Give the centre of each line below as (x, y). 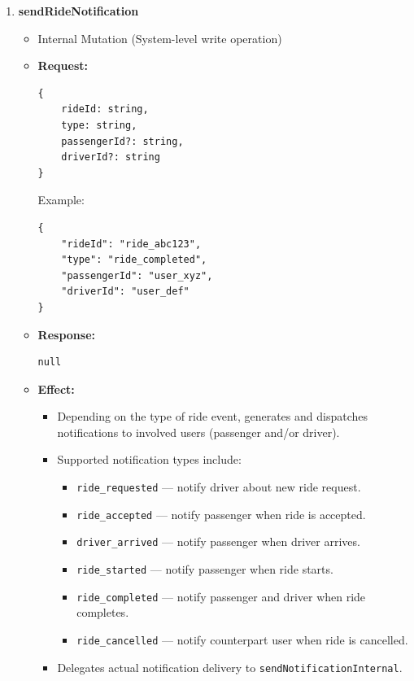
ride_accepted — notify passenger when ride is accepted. (221, 514)
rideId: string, (105, 109)
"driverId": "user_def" (125, 292)
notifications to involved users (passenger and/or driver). (198, 432)
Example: (61, 200)
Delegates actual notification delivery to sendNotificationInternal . (230, 667)
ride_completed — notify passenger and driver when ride (221, 596)
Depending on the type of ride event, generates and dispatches (213, 416)
